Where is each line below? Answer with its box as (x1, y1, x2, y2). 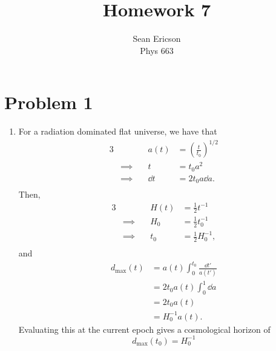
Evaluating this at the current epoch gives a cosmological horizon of (18, 323, 271, 335)
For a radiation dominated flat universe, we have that (18, 125, 217, 138)
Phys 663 (140, 44, 174, 56)
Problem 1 (4, 90, 93, 115)
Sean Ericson (133, 32, 181, 45)
